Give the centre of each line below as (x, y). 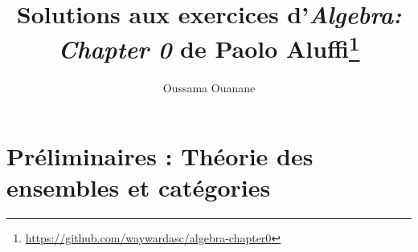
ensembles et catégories (139, 187)
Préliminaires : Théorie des (160, 156)
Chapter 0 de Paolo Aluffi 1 (209, 47)
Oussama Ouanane (209, 87)
